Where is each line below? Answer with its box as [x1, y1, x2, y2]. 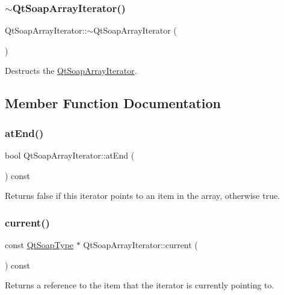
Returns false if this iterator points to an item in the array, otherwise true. [5, 189, 280, 202]
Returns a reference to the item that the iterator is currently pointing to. [5, 279, 274, 291]
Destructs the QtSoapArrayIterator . [5, 64, 137, 77]
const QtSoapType [5, 239, 74, 251]
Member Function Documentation [5, 94, 221, 112]
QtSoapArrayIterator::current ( [83, 239, 198, 251]
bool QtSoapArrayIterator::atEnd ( [5, 149, 135, 161]
